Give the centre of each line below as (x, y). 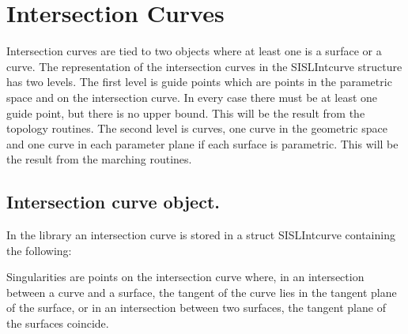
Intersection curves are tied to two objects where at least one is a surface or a (194, 51)
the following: (39, 250)
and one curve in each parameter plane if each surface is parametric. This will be (202, 143)
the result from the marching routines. (99, 159)
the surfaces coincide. (58, 323)
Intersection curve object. (113, 202)
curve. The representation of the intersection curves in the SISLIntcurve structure (204, 66)
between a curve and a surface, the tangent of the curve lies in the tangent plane (202, 292)
